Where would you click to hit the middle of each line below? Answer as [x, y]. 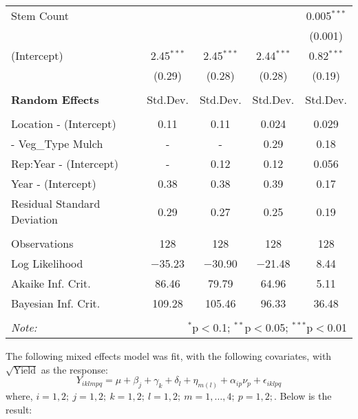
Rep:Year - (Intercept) [65, 163]
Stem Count [40, 15]
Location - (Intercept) [64, 123]
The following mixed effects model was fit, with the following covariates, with [169, 356]
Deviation [34, 219]
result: [19, 409]
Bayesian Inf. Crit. [56, 303]
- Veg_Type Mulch [57, 143]
